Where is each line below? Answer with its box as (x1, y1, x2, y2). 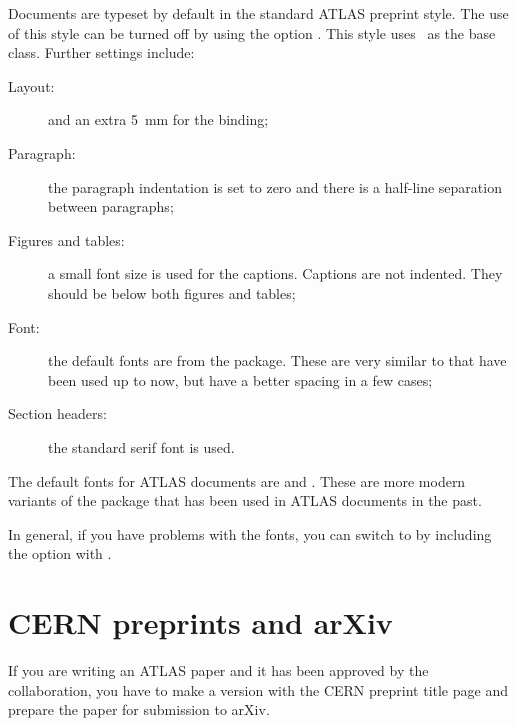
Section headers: (8, 403, 107, 424)
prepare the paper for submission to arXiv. (8, 699, 270, 720)
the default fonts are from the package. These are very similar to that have (48, 350, 507, 371)
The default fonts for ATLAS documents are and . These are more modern (8, 470, 466, 491)
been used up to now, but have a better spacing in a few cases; (48, 369, 433, 390)
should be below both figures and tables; (48, 282, 296, 303)
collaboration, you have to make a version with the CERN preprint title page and (8, 679, 508, 700)
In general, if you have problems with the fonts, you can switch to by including (8, 523, 492, 544)
